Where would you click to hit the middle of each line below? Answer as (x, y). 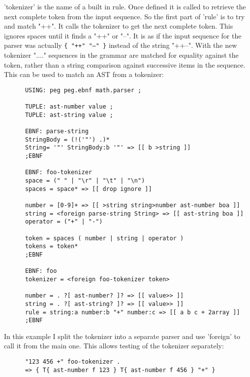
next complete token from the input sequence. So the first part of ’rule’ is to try (125, 16)
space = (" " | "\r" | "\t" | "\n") (85, 181)
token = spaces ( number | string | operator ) (104, 238)
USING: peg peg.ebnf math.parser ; (83, 90)
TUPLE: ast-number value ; (69, 107)
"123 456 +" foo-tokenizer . (73, 362)
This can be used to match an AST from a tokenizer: (84, 74)
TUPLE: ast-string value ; (69, 115)
